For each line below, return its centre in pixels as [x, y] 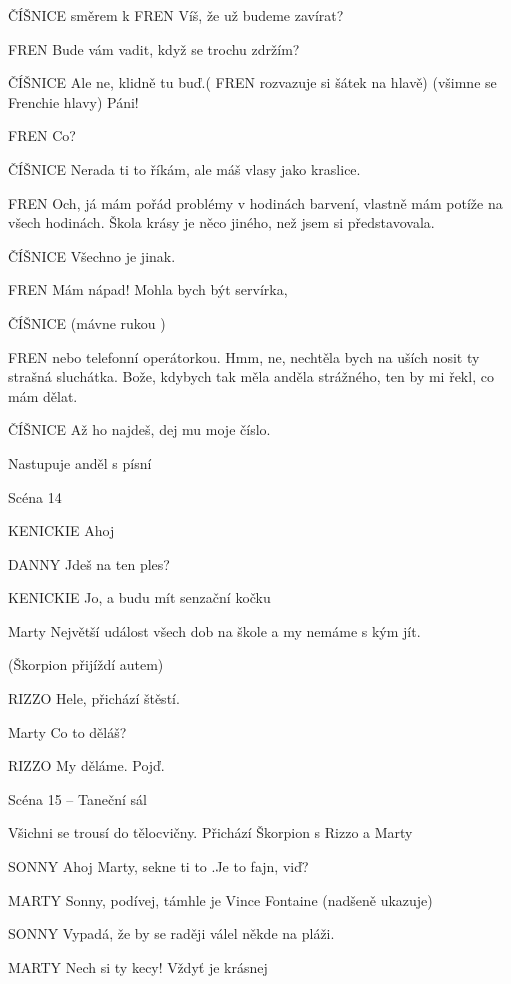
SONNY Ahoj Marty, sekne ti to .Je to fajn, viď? [158, 866]
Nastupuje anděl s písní [80, 462]
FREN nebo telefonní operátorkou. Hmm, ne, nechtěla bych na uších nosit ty [244, 356]
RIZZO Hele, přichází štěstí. [94, 698]
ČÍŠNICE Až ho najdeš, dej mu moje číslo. [139, 429]
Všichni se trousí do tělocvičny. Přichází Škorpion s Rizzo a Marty [210, 832]
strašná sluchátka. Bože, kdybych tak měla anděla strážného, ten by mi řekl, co [251, 376]
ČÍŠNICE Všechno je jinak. [92, 255]
